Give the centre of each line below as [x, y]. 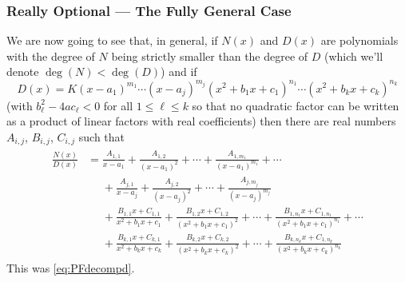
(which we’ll [354, 56]
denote [23, 71]
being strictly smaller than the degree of [210, 56]
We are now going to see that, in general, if [112, 40]
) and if [179, 71]
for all [118, 105]
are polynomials [359, 40]
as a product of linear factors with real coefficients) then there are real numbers [201, 121]
